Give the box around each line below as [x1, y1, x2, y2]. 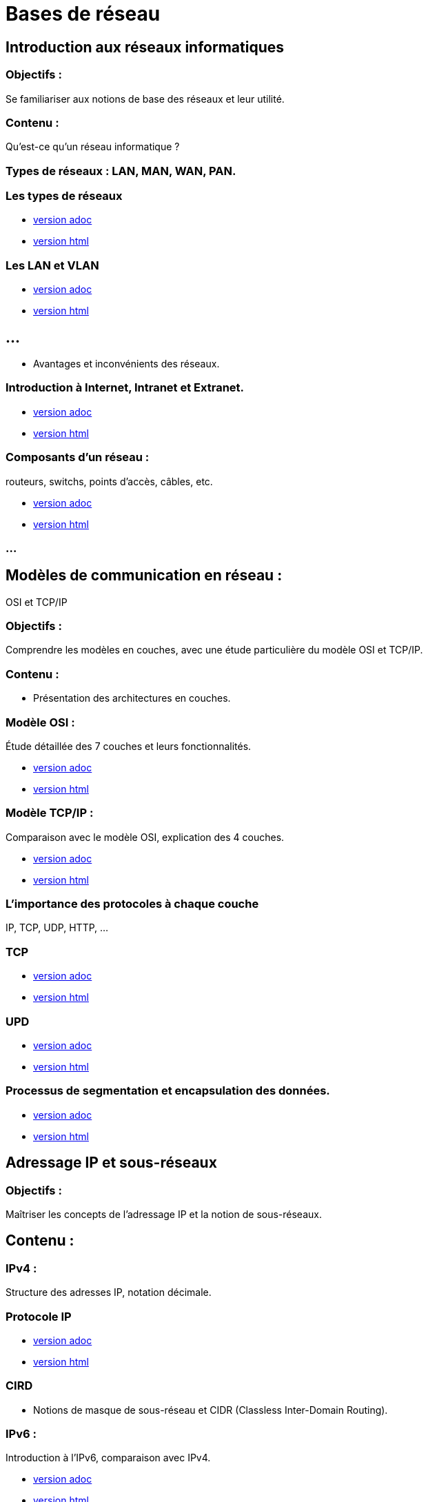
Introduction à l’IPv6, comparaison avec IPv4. [6, 1452, 211, 1464]
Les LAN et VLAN [6, 258, 99, 272]
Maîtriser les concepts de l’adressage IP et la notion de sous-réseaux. [6, 1208, 322, 1220]
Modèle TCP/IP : [6, 806, 94, 820]
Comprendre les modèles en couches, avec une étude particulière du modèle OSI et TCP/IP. [6, 644, 423, 656]
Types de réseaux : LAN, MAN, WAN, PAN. [6, 163, 236, 178]
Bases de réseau [6, 2, 161, 26]
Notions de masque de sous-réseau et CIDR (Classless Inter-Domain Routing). [33, 1403, 388, 1416]
